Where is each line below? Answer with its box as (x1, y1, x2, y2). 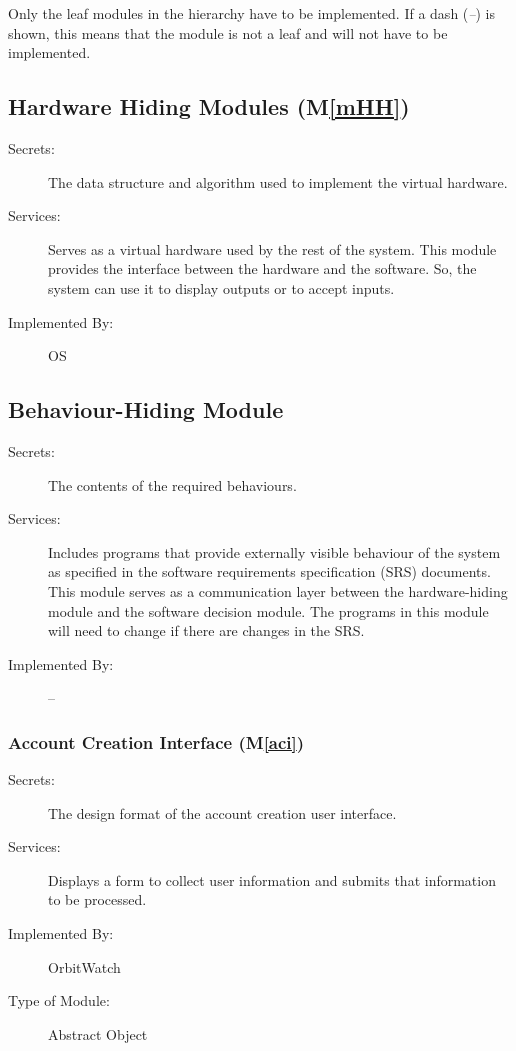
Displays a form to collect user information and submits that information (48, 869, 496, 890)
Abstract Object (48, 1023, 148, 1044)
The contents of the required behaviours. (48, 474, 297, 495)
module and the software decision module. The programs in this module (48, 600, 489, 621)
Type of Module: (8, 990, 110, 1011)
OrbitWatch (48, 956, 121, 977)
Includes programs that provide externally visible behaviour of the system (48, 541, 501, 562)
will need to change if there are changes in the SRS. (48, 620, 365, 641)
